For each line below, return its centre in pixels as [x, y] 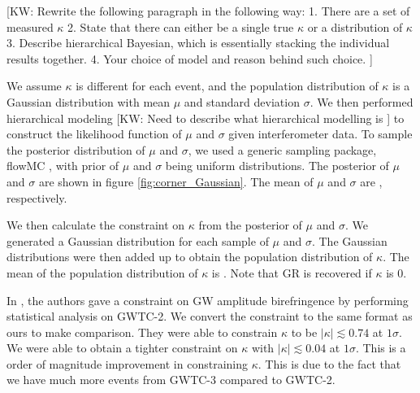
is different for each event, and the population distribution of [227, 86]
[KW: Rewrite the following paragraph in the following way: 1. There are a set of [208, 11]
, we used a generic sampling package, [282, 149]
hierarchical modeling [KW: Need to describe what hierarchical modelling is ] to [206, 118]
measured [30, 26]
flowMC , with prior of [63, 166]
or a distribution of [355, 26]
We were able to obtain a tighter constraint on [122, 348]
